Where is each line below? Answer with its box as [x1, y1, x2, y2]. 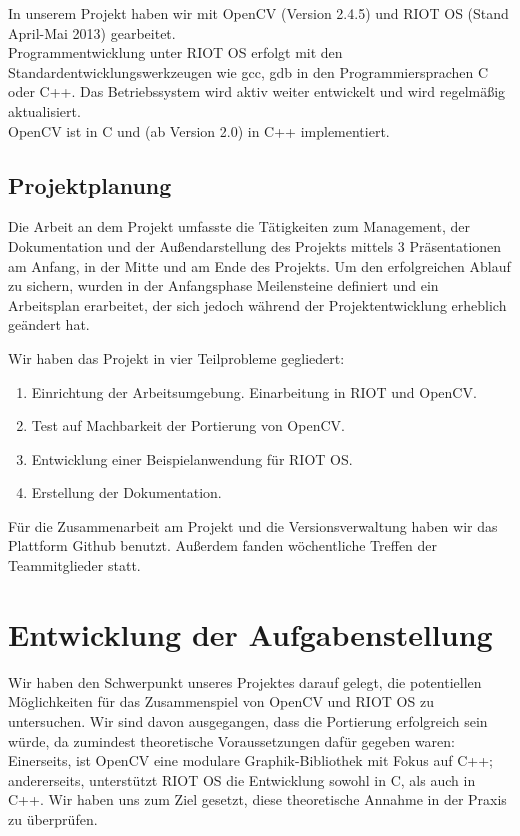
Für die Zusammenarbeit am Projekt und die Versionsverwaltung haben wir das [8, 515, 498, 536]
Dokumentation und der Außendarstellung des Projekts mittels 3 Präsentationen [8, 235, 502, 256]
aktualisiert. [8, 100, 81, 121]
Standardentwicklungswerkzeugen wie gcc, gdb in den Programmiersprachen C [8, 61, 489, 82]
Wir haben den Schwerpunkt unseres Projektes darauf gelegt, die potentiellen [8, 671, 482, 692]
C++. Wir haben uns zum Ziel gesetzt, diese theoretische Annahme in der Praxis [8, 789, 507, 810]
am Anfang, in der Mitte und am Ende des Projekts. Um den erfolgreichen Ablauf [8, 255, 511, 276]
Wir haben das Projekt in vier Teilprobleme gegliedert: [8, 347, 345, 368]
